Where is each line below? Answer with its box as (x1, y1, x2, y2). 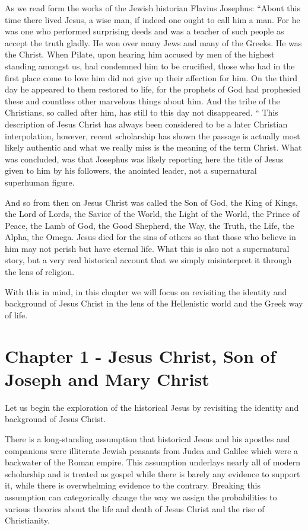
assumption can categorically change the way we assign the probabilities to (5, 490, 277, 503)
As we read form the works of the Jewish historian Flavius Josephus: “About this (5, 2, 300, 14)
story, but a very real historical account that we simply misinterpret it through (5, 254, 292, 266)
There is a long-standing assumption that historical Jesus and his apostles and (5, 432, 290, 445)
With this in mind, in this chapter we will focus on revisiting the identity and (5, 285, 287, 298)
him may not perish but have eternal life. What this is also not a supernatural (5, 242, 290, 254)
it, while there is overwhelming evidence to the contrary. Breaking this (5, 479, 261, 491)
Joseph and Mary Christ (5, 366, 209, 391)
